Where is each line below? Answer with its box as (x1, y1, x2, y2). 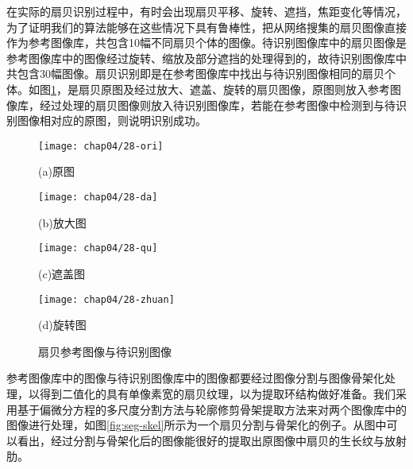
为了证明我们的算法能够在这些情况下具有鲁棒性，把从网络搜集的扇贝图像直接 (6, 18, 407, 35)
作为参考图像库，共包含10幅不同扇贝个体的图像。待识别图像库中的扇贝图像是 (6, 34, 407, 51)
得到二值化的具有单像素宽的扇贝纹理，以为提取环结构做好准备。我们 (39, 385, 396, 401)
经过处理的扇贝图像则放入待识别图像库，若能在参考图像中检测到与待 (39, 96, 396, 113)
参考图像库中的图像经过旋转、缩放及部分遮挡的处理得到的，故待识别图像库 (6, 49, 396, 66)
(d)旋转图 (38, 316, 87, 333)
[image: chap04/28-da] (38, 192, 158, 203)
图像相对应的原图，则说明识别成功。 (17, 112, 206, 129)
